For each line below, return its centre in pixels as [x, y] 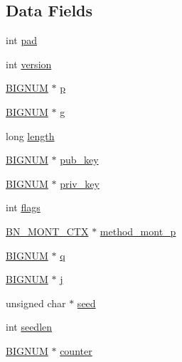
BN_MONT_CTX [47, 231]
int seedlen [29, 327]
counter [76, 350]
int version [29, 64]
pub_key [79, 160]
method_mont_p [138, 231]
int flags [23, 207]
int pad [21, 40]
